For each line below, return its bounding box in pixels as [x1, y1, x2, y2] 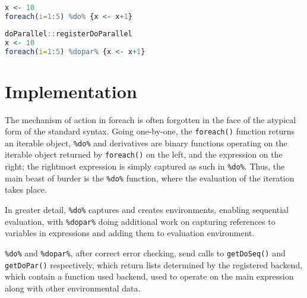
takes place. [5, 183, 47, 196]
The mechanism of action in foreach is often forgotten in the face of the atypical [5, 113, 296, 126]
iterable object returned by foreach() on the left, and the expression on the [5, 148, 283, 161]
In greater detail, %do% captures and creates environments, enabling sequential [5, 203, 289, 215]
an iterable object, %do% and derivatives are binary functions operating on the [5, 136, 287, 149]
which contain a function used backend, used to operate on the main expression [5, 270, 294, 283]
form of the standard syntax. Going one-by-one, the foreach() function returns [5, 125, 295, 137]
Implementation [5, 79, 137, 103]
